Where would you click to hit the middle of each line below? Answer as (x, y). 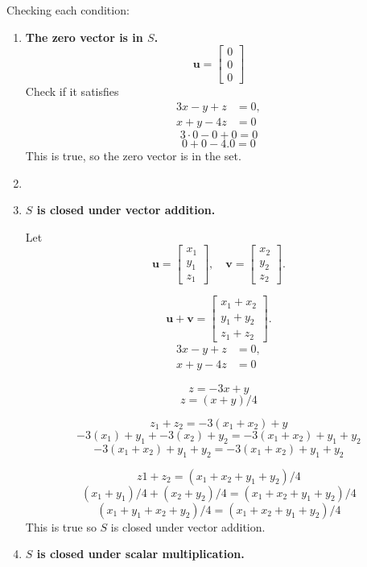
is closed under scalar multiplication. (140, 554)
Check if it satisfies (72, 91)
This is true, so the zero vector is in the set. (133, 155)
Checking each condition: (68, 10)
